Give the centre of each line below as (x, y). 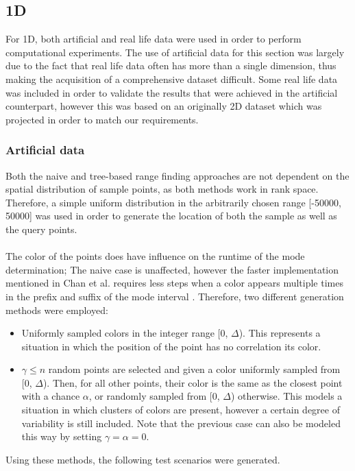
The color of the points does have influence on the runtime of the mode (155, 256)
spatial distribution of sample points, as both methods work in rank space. (162, 189)
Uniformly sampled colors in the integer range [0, (125, 333)
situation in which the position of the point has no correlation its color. (171, 346)
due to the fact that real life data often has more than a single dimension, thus (171, 65)
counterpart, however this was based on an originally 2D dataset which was (164, 106)
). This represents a (280, 333)
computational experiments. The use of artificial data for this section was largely (175, 52)
